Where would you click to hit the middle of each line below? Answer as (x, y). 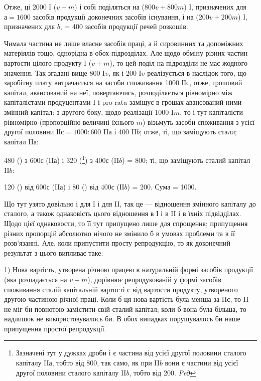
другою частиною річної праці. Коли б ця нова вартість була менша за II (116, 299)
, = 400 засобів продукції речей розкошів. (124, 26)
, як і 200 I (125, 72)
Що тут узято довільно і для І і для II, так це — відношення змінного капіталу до (130, 203)
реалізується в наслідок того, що (197, 72)
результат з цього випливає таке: (54, 252)
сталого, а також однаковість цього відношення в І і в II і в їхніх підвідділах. (123, 213)
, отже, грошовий (216, 82)
